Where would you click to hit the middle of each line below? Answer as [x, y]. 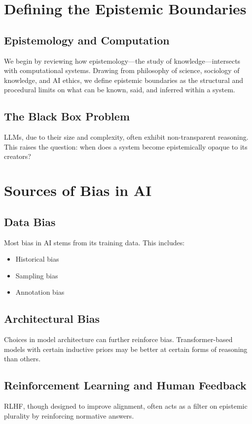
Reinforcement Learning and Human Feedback [125, 385]
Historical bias [37, 259]
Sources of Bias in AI [78, 190]
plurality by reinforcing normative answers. [69, 415]
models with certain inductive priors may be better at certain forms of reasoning [126, 349]
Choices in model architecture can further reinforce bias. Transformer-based [118, 339]
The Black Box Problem [67, 116]
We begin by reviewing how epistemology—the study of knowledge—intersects [122, 60]
